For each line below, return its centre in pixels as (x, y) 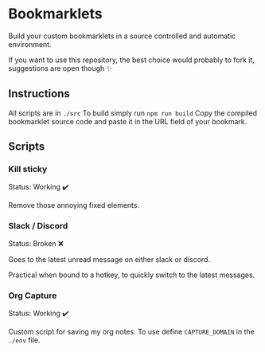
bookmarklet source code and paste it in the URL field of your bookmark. (128, 121)
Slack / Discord (38, 226)
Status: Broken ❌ (36, 243)
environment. (30, 44)
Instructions (39, 94)
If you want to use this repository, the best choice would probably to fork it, (131, 60)
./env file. (24, 340)
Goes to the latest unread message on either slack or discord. (109, 259)
